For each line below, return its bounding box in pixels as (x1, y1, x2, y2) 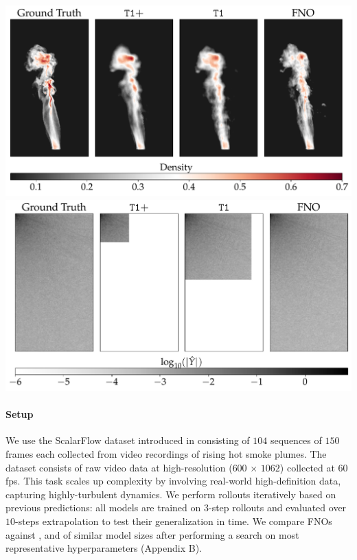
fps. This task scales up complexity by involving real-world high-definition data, (5, 474, 341, 488)
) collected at (279, 460, 335, 474)
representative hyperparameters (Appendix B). (5, 541, 203, 555)
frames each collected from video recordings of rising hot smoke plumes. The (5, 446, 327, 460)
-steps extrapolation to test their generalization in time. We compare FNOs (15, 513, 332, 528)
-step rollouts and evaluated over (208, 500, 347, 515)
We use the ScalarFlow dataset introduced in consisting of (5, 433, 250, 447)
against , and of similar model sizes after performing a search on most (5, 527, 299, 541)
